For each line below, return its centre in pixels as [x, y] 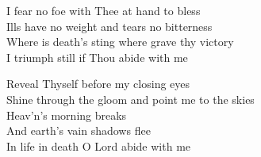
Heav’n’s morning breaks [67, 115]
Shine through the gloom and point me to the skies [130, 99]
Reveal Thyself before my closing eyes [98, 84]
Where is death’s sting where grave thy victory [120, 42]
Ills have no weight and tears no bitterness [109, 26]
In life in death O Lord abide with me [99, 146]
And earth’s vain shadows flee [79, 130]
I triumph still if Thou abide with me [97, 57]
